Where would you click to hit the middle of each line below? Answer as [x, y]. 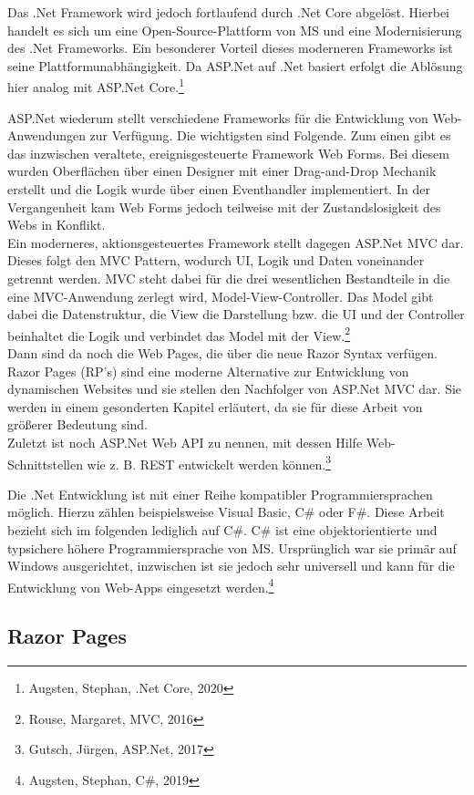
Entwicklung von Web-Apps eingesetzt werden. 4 [141, 585]
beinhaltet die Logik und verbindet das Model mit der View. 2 [179, 334]
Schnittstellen [45, 464]
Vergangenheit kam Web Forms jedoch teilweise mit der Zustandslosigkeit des [224, 206]
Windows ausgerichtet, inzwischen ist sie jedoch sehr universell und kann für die [231, 566]
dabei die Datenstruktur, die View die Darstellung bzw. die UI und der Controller [236, 314]
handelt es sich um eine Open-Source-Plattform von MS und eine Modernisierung [235, 30]
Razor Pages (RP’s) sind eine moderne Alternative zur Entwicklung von [208, 371]
